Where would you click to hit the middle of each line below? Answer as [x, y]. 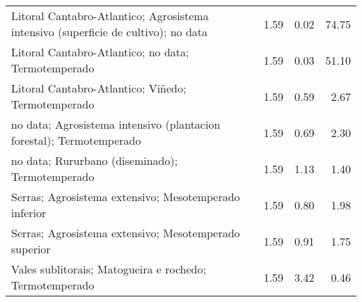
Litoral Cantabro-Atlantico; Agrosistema [110, 16]
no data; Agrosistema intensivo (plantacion [116, 124]
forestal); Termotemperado [76, 140]
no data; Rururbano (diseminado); [95, 160]
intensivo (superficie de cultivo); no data [110, 32]
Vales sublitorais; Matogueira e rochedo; [109, 269]
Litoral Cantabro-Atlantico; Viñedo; [99, 88]
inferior [29, 213]
